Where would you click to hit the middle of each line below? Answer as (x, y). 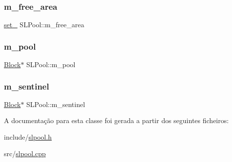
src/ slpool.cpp (25, 153)
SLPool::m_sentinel (56, 104)
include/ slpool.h (28, 137)
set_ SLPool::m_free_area (44, 25)
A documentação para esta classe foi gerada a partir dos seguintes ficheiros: (116, 120)
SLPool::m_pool (51, 64)
